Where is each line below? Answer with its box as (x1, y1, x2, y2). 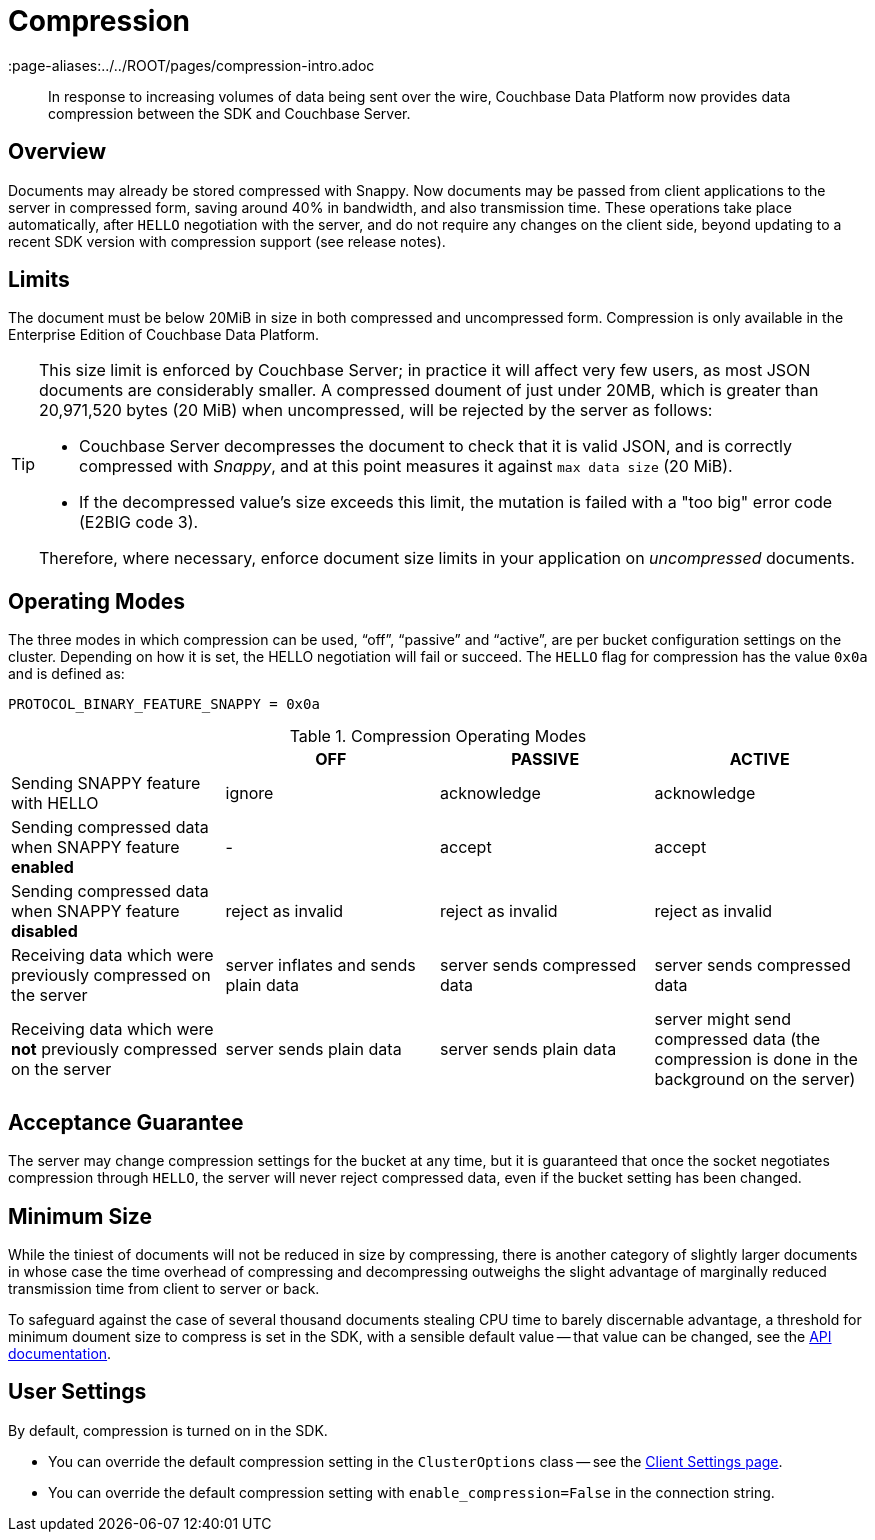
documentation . (8, 1344, 112, 1362)
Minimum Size (8, 1203, 152, 1229)
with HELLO (11, 793, 99, 814)
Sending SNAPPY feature (11, 773, 201, 794)
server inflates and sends (225, 955, 416, 976)
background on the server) (654, 1069, 856, 1090)
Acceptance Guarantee (8, 1109, 244, 1135)
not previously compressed (11, 1039, 218, 1060)
